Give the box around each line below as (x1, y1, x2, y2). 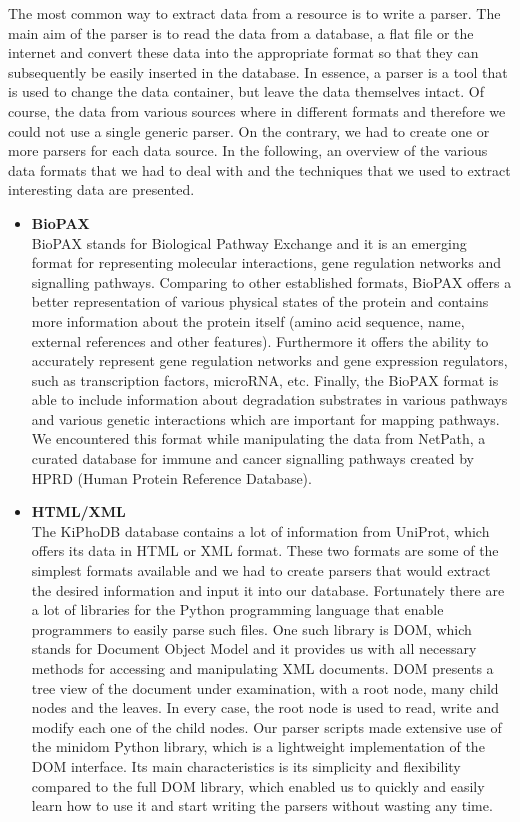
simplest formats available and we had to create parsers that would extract (31, 560, 491, 581)
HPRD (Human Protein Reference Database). (31, 467, 312, 488)
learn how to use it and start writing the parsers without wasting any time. (31, 795, 493, 816)
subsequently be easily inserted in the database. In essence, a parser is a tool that (8, 61, 508, 82)
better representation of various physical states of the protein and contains (31, 291, 489, 312)
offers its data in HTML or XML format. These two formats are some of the (31, 540, 499, 561)
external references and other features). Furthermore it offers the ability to (31, 330, 489, 351)
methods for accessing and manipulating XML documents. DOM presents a (31, 658, 494, 678)
